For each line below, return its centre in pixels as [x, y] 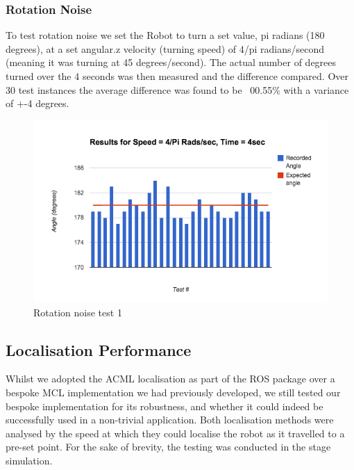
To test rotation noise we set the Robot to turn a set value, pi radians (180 [165, 35]
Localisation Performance [99, 349]
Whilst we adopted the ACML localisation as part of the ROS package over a [170, 379]
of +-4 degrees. [37, 103]
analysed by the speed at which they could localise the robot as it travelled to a [175, 433]
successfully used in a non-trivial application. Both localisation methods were [170, 420]
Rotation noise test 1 [78, 312]
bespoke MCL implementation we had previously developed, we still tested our [173, 392]
